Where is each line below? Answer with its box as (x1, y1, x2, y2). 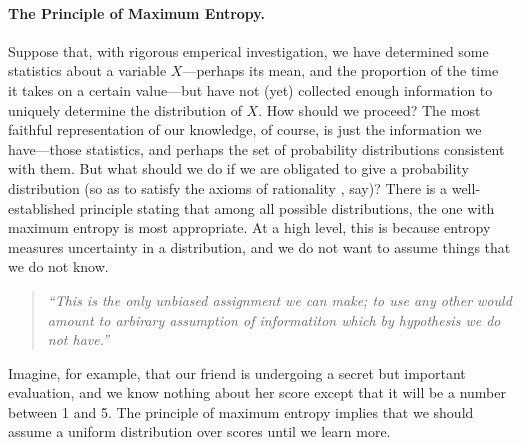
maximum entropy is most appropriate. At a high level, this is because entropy (8, 217, 491, 238)
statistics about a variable (8, 60, 167, 81)
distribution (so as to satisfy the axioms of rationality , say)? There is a (8, 177, 448, 198)
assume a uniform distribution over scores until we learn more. (8, 421, 391, 442)
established (8, 197, 76, 218)
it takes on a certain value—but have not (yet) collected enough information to (8, 79, 493, 100)
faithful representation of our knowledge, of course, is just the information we (8, 119, 482, 140)
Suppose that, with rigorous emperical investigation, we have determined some (8, 40, 489, 61)
